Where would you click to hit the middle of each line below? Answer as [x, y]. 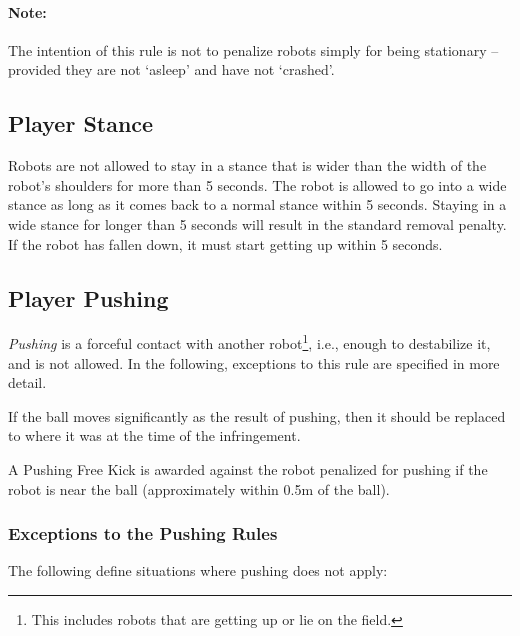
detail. [27, 382]
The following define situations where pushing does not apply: [198, 570]
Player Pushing [88, 297]
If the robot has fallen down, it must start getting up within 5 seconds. [225, 243]
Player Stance [81, 123]
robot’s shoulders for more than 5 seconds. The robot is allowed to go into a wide [257, 184]
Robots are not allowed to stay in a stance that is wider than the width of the [247, 165]
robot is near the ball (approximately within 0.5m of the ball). [199, 488]
